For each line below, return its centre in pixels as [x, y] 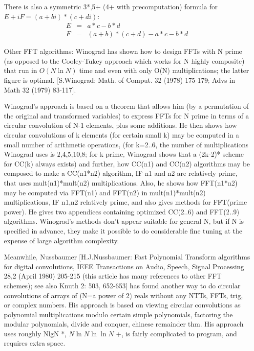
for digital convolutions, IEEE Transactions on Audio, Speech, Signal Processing [124, 266]
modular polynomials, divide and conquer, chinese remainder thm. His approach [124, 324]
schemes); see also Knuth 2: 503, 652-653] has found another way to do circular [122, 285]
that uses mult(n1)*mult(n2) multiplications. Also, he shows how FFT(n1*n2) [121, 182]
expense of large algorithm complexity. [62, 240]
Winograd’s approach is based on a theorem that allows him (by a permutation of [127, 106]
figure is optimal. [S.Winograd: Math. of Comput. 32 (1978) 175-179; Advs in [120, 80]
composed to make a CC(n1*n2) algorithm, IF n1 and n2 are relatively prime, [121, 173]
